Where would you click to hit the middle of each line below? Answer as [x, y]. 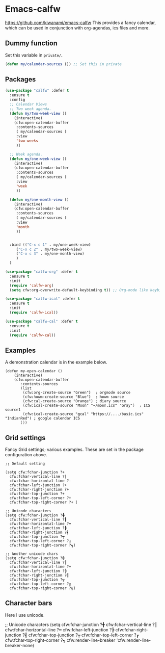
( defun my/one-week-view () [38, 159]
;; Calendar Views [28, 104]
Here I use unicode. [25, 615]
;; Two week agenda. [30, 109]
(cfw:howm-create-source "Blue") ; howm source [73, 397]
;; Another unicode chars [31, 554]
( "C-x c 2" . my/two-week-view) [49, 249]
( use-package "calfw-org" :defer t [41, 272]
